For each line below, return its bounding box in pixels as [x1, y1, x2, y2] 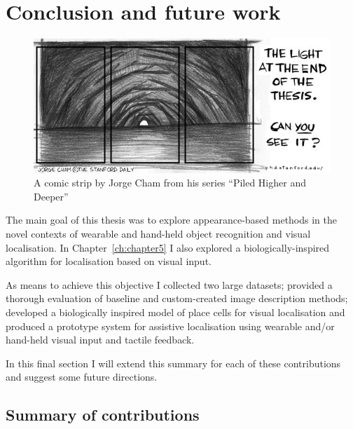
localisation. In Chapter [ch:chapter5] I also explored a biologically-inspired [6, 240, 330, 254]
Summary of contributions [6, 404, 200, 425]
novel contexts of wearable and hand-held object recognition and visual [6, 226, 311, 240]
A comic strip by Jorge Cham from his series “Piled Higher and [34, 175, 306, 190]
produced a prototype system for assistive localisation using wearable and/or [6, 318, 335, 333]
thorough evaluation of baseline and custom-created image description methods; [6, 291, 348, 306]
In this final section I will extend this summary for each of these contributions [6, 355, 341, 370]
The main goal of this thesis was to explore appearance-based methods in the [6, 212, 338, 227]
